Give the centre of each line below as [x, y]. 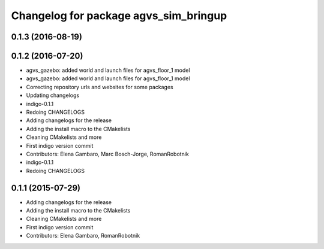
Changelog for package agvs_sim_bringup [119, 16]
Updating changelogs [53, 95]
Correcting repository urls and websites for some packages [100, 87]
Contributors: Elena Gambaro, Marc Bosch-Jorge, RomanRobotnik [107, 154]
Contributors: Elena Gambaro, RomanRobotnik [83, 236]
